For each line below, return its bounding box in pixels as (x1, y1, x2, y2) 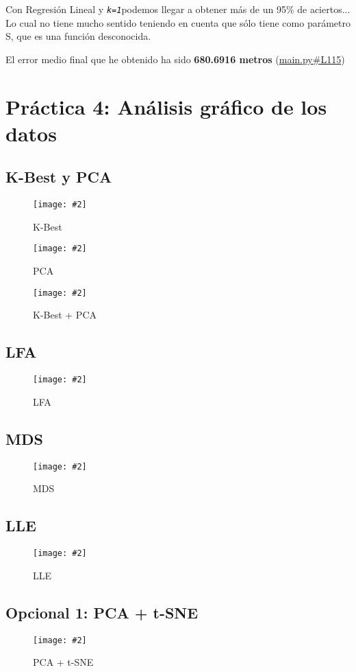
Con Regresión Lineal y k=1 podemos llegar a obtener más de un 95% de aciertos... (5, 2, 351, 16)
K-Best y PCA (5, 166, 112, 187)
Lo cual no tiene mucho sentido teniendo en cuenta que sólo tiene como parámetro (5, 15, 351, 30)
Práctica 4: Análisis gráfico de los (5, 92, 327, 120)
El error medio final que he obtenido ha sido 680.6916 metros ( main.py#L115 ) (5, 51, 345, 66)
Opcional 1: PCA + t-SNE (5, 601, 199, 623)
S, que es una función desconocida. (5, 29, 151, 43)
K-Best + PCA (33, 308, 97, 322)
